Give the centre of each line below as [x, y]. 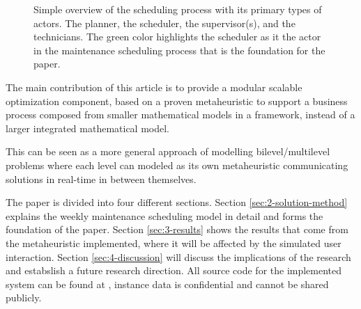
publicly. [24, 298]
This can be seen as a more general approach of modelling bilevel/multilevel [168, 151]
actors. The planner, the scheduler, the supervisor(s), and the [164, 23]
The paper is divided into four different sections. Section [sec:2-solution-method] [177, 202]
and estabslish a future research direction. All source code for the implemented [174, 270]
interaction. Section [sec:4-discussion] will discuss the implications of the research [178, 256]
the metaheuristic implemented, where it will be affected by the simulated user [174, 243]
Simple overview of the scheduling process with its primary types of [178, 9]
